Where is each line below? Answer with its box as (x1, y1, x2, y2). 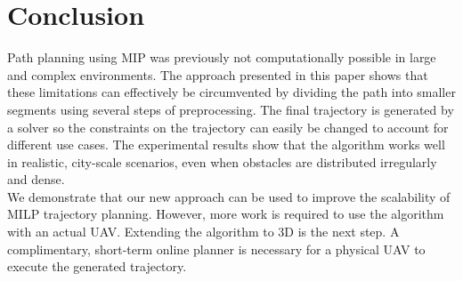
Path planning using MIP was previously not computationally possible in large (7, 48, 436, 67)
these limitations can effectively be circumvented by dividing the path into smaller (7, 83, 456, 101)
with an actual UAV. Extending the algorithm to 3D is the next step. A (7, 222, 400, 241)
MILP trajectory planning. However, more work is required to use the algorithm (7, 205, 444, 223)
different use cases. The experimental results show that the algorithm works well (7, 135, 445, 154)
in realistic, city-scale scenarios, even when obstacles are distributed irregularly (7, 152, 437, 171)
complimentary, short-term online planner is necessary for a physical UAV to (7, 239, 426, 258)
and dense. (7, 170, 65, 189)
